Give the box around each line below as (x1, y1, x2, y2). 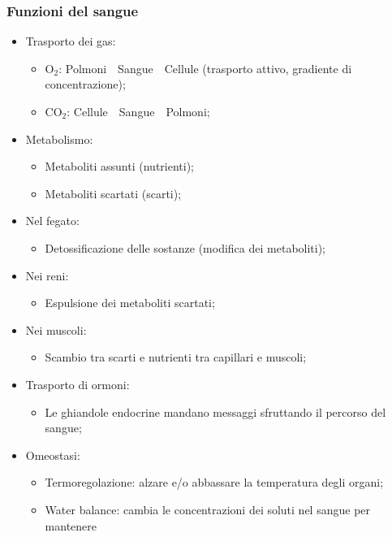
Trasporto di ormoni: (25, 375, 130, 392)
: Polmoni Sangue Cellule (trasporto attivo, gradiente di (58, 59, 352, 76)
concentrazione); (45, 76, 126, 93)
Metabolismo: (25, 130, 93, 147)
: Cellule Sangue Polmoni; (67, 103, 210, 119)
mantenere (45, 517, 97, 534)
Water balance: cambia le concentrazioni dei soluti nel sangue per (45, 500, 371, 518)
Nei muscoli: (25, 321, 87, 338)
